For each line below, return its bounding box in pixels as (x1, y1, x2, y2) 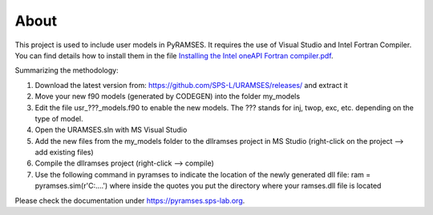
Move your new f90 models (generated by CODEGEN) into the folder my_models (34, 92, 301, 102)
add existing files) (34, 148, 94, 157)
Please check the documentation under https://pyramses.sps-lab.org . (14, 196, 245, 205)
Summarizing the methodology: (14, 66, 119, 75)
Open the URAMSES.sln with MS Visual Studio (34, 125, 188, 135)
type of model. (34, 113, 83, 123)
